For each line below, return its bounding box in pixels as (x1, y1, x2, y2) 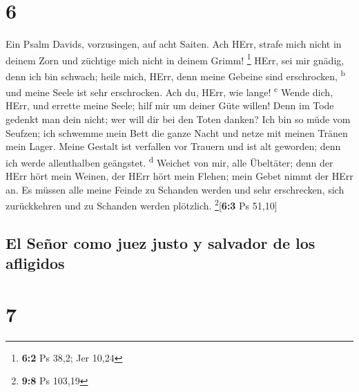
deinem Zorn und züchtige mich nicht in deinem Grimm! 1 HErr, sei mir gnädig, (6, 50, 345, 67)
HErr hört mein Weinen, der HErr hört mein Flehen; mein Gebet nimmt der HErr (6, 169, 353, 183)
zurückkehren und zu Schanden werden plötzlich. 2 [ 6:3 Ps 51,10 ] (6, 196, 278, 212)
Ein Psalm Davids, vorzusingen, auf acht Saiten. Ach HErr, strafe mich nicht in (6, 37, 342, 51)
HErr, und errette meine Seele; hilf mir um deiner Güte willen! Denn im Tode (6, 98, 334, 113)
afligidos (6, 252, 65, 274)
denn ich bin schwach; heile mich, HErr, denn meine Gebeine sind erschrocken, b (6, 66, 346, 83)
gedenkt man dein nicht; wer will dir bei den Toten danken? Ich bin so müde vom (6, 112, 351, 127)
